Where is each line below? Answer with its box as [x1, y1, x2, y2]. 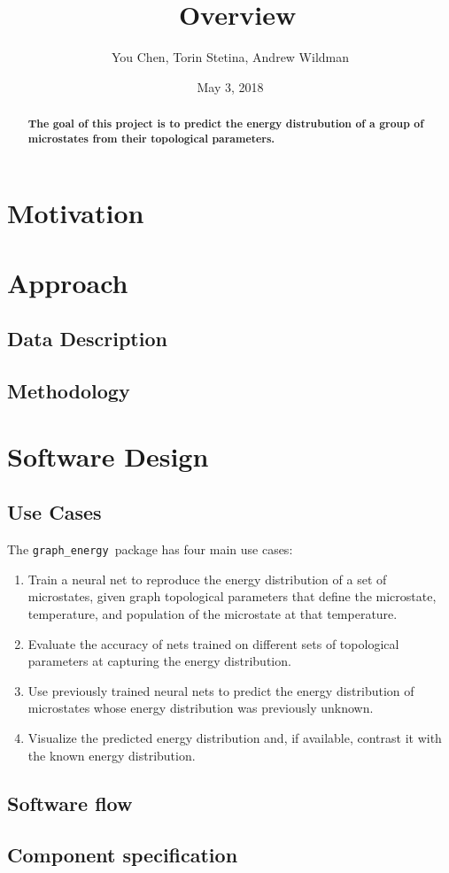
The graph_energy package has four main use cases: [7, 540, 293, 559]
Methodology [7, 377, 130, 405]
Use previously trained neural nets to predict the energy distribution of [27, 681, 414, 699]
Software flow [7, 789, 133, 816]
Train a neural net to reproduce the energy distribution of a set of [27, 569, 387, 588]
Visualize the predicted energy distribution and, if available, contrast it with [27, 728, 442, 746]
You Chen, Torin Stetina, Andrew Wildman [111, 48, 350, 66]
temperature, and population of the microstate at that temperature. [27, 604, 398, 622]
